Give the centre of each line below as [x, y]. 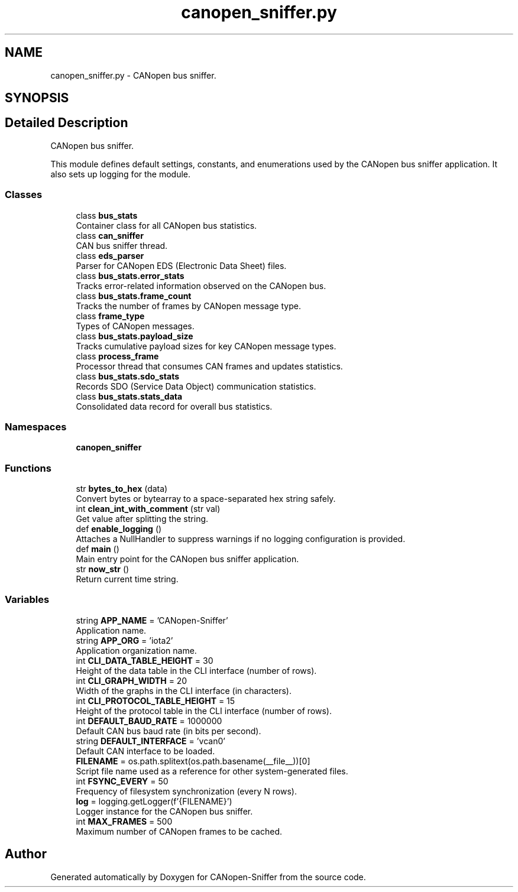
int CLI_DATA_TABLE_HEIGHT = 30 [145, 660]
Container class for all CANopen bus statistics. [166, 225]
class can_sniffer [110, 235]
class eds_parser [110, 255]
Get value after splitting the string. [142, 519]
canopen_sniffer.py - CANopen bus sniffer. [133, 75]
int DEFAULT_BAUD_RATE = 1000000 [149, 721]
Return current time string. [127, 579]
